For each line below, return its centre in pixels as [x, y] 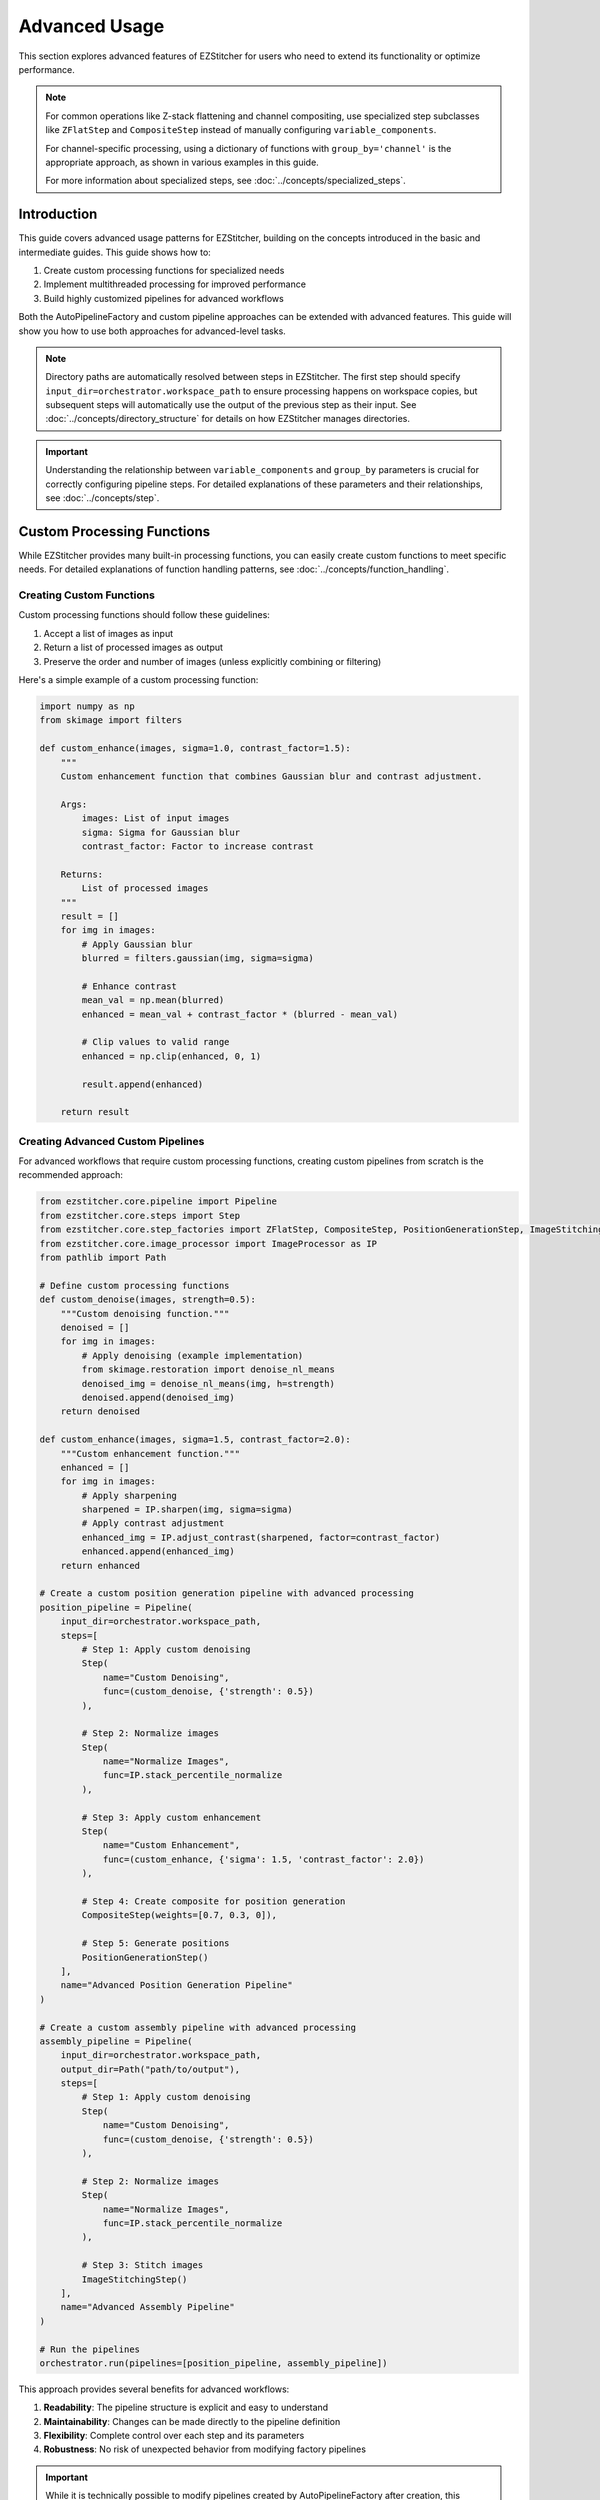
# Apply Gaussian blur [137, 944]
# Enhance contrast [129, 986]
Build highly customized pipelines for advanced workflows [163, 298]
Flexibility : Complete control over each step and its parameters [174, 2436]
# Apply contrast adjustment [153, 1523]
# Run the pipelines [89, 2349]
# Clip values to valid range [155, 1042]
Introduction [58, 214]
